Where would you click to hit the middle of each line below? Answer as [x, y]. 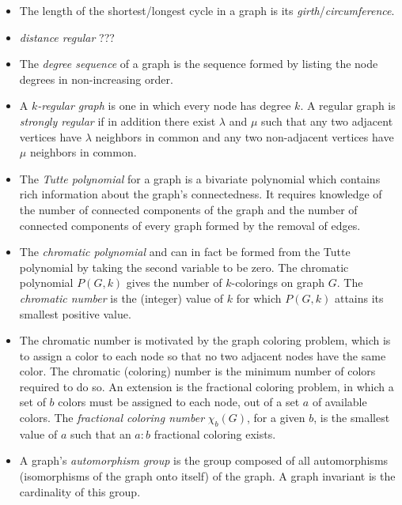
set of [32, 402]
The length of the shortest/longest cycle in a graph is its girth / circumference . [207, 10]
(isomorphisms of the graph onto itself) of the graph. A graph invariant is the [207, 476]
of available [339, 402]
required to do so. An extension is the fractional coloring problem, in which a [207, 386]
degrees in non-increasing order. [96, 79]
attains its [359, 298]
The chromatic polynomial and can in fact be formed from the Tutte [185, 252]
